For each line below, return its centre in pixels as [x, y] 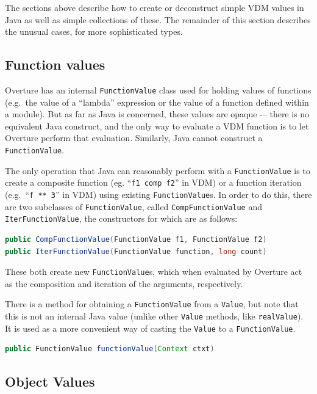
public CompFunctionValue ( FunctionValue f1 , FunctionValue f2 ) [136, 239]
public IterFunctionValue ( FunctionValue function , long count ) [136, 251]
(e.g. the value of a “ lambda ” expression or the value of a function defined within [157, 102]
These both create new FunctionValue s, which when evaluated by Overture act [154, 272]
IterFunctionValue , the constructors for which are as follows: [121, 218]
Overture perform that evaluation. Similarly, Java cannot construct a [134, 138]
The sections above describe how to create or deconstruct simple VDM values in [155, 7]
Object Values [50, 381]
